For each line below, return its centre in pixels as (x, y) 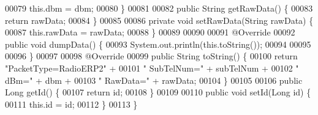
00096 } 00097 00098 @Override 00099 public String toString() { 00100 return (151, 56)
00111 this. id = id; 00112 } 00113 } (71, 104)
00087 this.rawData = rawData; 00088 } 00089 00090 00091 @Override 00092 (150, 32)
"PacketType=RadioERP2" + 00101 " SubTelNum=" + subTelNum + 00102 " (152, 68)
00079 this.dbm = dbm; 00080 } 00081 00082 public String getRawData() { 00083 (159, 8)
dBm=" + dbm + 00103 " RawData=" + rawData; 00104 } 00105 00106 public (154, 80)
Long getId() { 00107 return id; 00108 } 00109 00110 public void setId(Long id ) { (158, 92)
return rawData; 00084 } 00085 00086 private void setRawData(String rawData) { (159, 20)
